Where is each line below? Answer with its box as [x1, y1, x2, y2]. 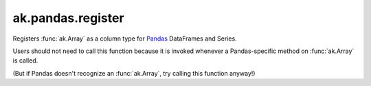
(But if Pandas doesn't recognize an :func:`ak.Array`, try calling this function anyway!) [12, 69, 256, 77]
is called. [12, 56, 38, 65]
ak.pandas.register [12, 10, 124, 25]
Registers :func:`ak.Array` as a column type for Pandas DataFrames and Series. [12, 34, 237, 43]
